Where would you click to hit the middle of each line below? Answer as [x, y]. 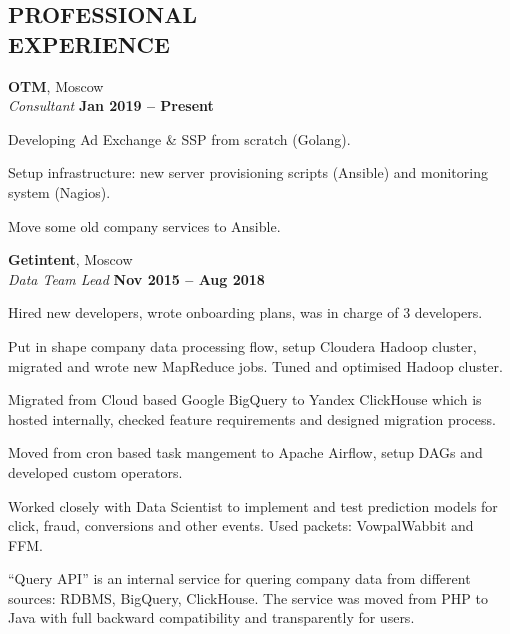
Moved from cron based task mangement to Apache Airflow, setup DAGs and [245, 452]
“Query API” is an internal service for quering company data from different [239, 578]
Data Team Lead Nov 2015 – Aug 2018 [136, 278]
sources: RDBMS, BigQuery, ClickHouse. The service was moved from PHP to [248, 597]
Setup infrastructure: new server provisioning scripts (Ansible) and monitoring [248, 172]
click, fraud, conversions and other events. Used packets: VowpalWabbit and [241, 525]
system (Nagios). [59, 191]
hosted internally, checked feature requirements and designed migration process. [252, 418]
